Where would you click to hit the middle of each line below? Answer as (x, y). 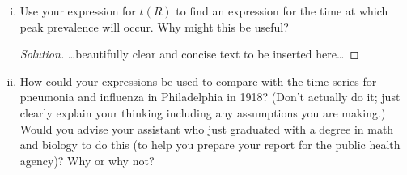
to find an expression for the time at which (282, 11)
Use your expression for (78, 11)
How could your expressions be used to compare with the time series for (198, 81)
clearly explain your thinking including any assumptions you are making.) (203, 112)
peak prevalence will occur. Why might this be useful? (154, 26)
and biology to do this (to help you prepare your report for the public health (210, 145)
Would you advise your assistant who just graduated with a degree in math (207, 128)
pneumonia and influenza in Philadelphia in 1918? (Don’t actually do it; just (210, 97)
